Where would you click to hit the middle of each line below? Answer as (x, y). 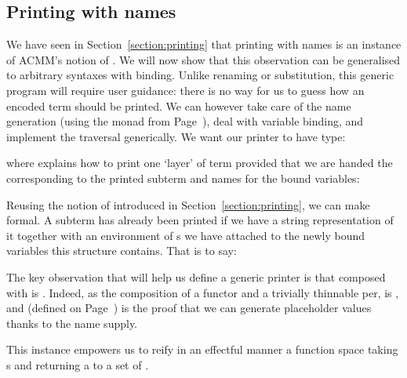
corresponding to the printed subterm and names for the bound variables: (183, 178)
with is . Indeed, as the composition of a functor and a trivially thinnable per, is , (203, 292)
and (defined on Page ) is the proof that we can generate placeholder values (189, 308)
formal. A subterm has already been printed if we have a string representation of (200, 220)
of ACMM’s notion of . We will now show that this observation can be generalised (203, 59)
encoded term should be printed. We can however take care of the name (179, 105)
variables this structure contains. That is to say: (122, 251)
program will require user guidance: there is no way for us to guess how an (185, 90)
